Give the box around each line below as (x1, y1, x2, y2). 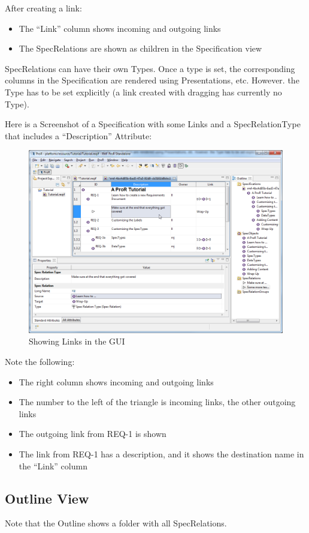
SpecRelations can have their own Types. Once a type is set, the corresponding (5, 62, 295, 74)
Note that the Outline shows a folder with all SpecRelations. (5, 517, 227, 529)
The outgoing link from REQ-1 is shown (19, 427, 166, 440)
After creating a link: (5, 2, 82, 14)
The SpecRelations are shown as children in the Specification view (19, 42, 262, 55)
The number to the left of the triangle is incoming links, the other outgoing (19, 396, 296, 408)
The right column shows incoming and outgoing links (19, 375, 214, 388)
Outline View (5, 489, 89, 507)
